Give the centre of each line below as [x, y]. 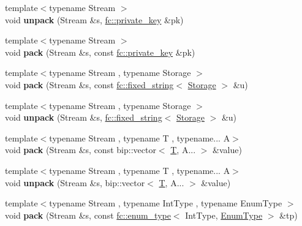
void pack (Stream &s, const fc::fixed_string [89, 84]
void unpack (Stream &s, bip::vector [75, 182]
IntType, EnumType [224, 215]
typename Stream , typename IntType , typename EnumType [166, 203]
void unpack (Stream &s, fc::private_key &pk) [94, 19]
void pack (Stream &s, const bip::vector [81, 150]
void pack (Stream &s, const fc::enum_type [88, 215]
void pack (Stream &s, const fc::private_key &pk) [100, 52]
